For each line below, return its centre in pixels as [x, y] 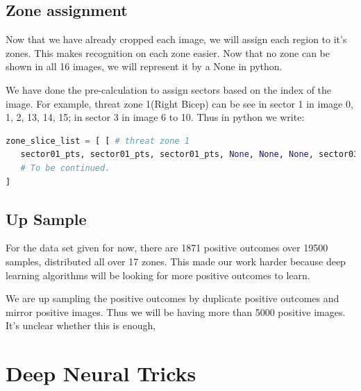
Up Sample [46, 218]
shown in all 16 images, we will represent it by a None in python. [144, 66]
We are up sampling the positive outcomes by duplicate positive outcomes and [173, 298]
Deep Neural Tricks [101, 373]
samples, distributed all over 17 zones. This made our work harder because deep [176, 261]
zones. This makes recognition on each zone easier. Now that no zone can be [168, 52]
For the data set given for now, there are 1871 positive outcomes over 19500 [167, 248]
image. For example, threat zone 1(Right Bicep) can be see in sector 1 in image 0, [179, 103]
